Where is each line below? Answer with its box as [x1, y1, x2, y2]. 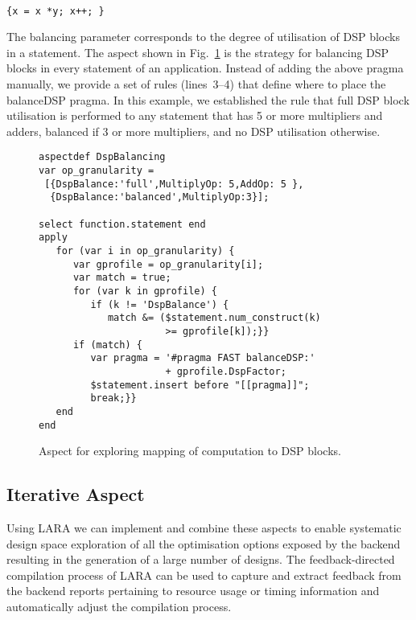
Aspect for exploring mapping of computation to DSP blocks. [39, 442, 341, 459]
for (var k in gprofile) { [72, 285, 217, 297]
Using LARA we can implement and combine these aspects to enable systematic [6, 519, 402, 536]
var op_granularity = [39, 165, 154, 177]
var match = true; [72, 272, 171, 284]
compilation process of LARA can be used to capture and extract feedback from [6, 566, 402, 583]
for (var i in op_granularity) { [56, 245, 235, 257]
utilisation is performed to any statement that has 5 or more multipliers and [6, 107, 383, 124]
